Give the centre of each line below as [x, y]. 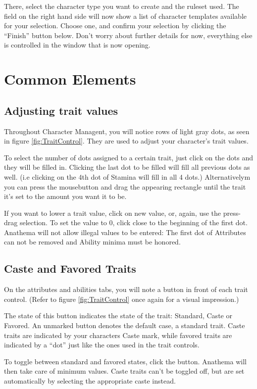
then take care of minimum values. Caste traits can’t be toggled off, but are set [124, 371]
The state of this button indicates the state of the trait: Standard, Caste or [118, 316]
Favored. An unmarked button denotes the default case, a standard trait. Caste [125, 325]
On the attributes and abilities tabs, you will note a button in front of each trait [126, 289]
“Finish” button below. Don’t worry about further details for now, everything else [128, 35]
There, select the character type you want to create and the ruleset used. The [122, 6]
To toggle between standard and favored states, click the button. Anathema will [125, 361]
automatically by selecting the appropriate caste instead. [90, 381]
